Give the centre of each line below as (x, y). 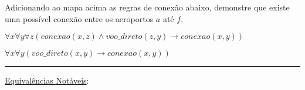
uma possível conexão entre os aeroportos (79, 18)
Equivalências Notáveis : (47, 80)
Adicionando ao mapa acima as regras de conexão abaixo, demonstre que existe (147, 7)
